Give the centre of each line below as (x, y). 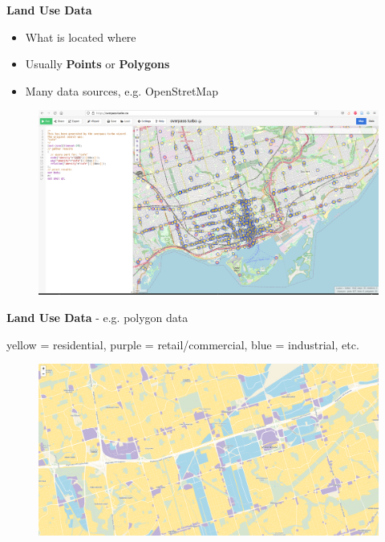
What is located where (81, 37)
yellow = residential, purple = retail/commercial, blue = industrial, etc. (183, 344)
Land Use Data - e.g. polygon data (97, 317)
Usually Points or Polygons (97, 64)
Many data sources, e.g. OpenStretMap (122, 90)
